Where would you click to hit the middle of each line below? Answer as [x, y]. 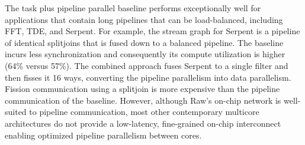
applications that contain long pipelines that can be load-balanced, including [144, 19]
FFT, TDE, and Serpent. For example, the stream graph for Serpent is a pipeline [152, 31]
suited [16, 112]
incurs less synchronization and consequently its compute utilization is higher [145, 54]
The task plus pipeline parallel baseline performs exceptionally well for [133, 8]
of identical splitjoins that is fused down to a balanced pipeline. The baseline [144, 42]
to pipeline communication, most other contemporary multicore [144, 112]
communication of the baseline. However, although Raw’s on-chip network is [143, 100]
